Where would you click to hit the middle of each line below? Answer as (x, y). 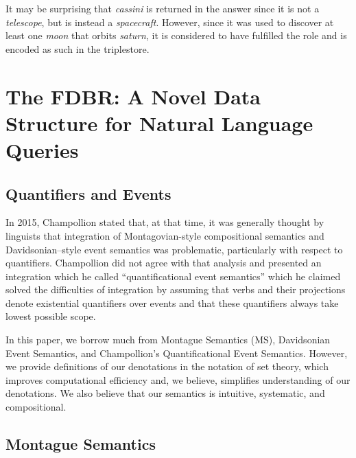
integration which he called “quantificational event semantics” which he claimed (173, 276)
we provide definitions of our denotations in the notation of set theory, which (167, 366)
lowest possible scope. (51, 316)
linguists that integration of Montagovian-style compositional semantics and (165, 235)
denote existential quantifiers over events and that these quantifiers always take (172, 302)
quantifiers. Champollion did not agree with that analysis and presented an (164, 263)
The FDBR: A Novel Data (133, 96)
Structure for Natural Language (159, 123)
